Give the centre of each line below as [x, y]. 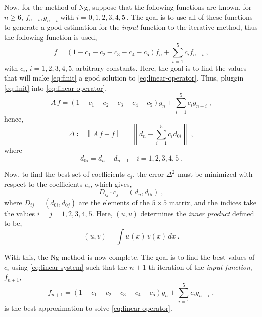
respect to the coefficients [43, 184]
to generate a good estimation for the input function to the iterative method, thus [131, 27]
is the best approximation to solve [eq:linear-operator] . [88, 308]
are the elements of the [114, 202]
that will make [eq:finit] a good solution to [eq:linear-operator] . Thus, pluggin [124, 78]
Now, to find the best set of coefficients [64, 174]
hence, [14, 118]
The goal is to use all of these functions [192, 16]
